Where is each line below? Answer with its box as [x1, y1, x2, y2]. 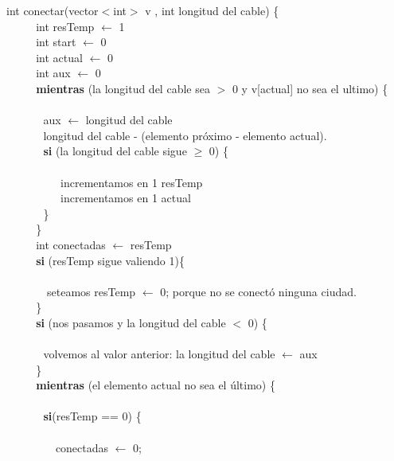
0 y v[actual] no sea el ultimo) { [232, 80, 388, 96]
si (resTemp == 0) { [43, 408, 142, 424]
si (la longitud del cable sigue [43, 143, 187, 159]
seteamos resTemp [47, 283, 136, 299]
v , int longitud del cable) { [145, 2, 279, 18]
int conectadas [36, 236, 106, 252]
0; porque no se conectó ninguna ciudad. [160, 283, 357, 299]
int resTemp [36, 18, 95, 34]
